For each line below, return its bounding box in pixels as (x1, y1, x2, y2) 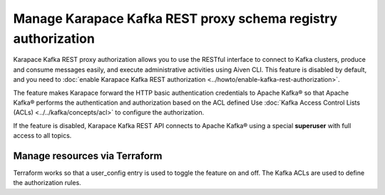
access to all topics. (13, 132, 72, 140)
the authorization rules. (13, 179, 81, 187)
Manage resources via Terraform (13, 149, 163, 162)
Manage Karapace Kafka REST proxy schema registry (13, 11, 338, 26)
